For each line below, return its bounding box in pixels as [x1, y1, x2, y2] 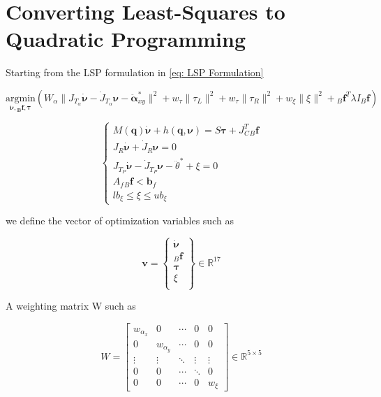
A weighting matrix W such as [6, 298, 136, 313]
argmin [6, 93, 36, 103]
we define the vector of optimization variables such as [6, 213, 234, 228]
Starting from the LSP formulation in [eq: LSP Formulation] [6, 65, 264, 80]
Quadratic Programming [6, 24, 246, 53]
